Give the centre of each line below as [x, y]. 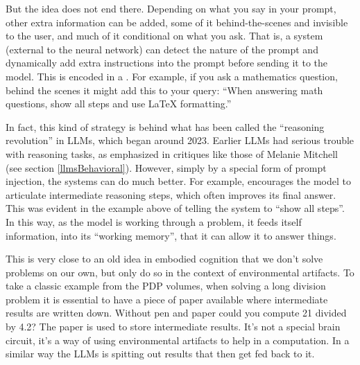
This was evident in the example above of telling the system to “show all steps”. [175, 208]
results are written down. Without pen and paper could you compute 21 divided [176, 313]
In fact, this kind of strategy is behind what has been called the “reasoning [165, 126]
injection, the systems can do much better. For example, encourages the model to [178, 181]
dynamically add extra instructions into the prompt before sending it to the [166, 63]
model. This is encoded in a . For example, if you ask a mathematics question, [172, 76]
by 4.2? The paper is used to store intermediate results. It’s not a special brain [173, 327]
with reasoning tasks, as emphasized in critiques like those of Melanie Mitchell [172, 153]
